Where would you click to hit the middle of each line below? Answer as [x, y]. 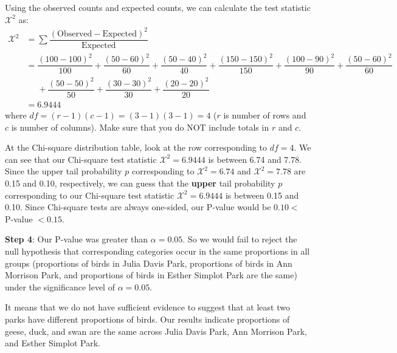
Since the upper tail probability [64, 171]
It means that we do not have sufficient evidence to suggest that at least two [147, 307]
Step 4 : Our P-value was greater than [77, 239]
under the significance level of [60, 286]
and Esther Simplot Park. [53, 343]
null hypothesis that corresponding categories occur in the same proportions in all [157, 251]
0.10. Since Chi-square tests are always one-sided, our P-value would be [138, 207]
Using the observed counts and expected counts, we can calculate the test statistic [158, 7]
